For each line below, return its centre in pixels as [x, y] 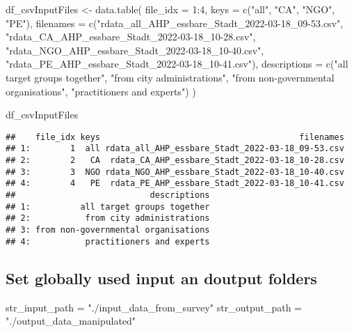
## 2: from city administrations [108, 218]
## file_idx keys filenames [175, 137]
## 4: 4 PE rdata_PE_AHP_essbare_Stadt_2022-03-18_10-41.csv [175, 184]
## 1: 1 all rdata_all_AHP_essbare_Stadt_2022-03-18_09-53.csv [175, 149]
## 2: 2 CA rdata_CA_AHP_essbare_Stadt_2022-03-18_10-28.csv [175, 161]
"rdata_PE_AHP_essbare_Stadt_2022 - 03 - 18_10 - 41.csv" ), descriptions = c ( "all [177, 64]
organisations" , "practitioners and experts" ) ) [101, 91]
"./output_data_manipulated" [71, 321]
